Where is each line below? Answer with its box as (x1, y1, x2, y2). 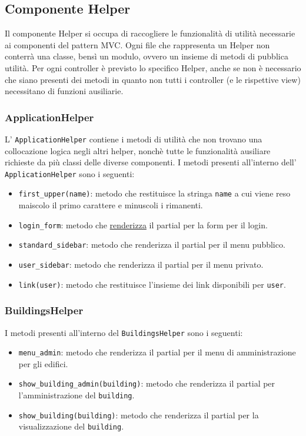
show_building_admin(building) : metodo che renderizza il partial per (18, 377, 275, 390)
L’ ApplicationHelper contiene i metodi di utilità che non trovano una (5, 132, 262, 145)
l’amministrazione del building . (18, 389, 135, 401)
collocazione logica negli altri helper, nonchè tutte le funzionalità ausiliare (5, 144, 271, 157)
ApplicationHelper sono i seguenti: (5, 167, 135, 179)
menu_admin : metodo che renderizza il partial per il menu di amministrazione (18, 346, 296, 358)
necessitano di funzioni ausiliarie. (5, 85, 124, 97)
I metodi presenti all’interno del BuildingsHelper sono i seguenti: (5, 326, 243, 338)
